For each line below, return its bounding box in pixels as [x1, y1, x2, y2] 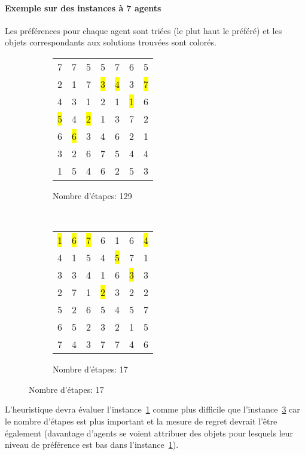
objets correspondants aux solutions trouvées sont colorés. [5, 36, 216, 48]
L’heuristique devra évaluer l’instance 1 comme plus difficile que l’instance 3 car [5, 403, 300, 416]
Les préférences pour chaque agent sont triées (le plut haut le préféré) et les [5, 24, 282, 36]
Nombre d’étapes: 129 [53, 189, 132, 201]
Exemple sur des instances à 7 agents [5, 1, 161, 14]
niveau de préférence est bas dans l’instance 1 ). [5, 438, 179, 451]
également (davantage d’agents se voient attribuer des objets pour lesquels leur [5, 426, 294, 439]
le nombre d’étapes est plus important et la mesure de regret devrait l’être [5, 414, 277, 427]
